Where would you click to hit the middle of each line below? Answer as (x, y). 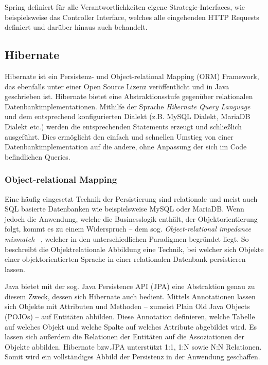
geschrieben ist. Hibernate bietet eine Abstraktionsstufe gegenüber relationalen (129, 96)
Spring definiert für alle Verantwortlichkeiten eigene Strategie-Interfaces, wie (125, 7)
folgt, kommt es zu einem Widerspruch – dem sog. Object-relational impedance (128, 229)
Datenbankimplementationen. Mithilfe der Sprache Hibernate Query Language (128, 106)
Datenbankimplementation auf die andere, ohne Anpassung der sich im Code (126, 147)
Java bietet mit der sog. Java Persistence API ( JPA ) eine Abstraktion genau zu (130, 286)
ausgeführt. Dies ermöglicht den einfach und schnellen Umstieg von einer (119, 136)
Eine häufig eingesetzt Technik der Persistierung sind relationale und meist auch (131, 198)
